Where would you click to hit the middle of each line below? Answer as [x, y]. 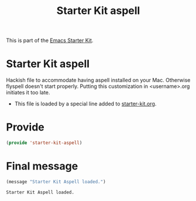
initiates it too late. [28, 93]
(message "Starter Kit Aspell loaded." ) [56, 182]
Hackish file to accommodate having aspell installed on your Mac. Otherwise [98, 80]
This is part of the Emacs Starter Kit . [50, 40]
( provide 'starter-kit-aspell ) [44, 143]
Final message [42, 166]
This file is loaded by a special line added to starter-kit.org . [85, 104]
